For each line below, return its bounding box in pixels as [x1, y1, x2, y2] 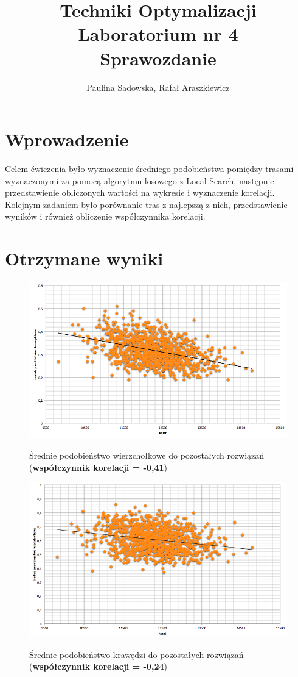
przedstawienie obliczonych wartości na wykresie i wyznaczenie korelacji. [5, 186, 275, 199]
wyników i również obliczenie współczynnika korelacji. [5, 210, 206, 223]
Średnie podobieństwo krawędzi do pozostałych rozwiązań [29, 648, 244, 661]
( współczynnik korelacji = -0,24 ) [29, 660, 167, 673]
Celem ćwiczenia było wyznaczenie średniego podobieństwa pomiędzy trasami [5, 162, 294, 175]
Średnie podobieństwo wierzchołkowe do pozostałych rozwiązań [29, 449, 265, 461]
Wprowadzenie [5, 127, 129, 152]
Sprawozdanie [100, 45, 217, 70]
